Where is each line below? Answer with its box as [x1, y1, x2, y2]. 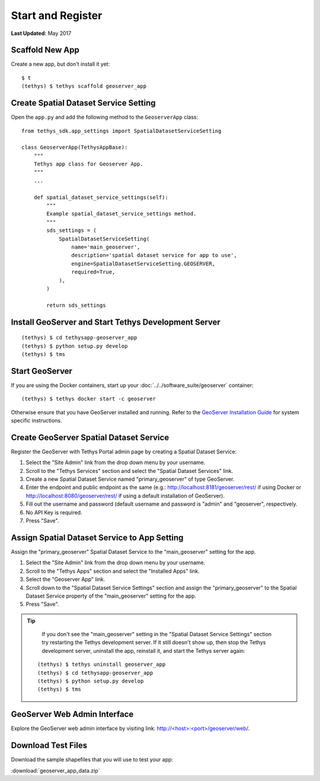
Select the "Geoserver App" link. [25, 576, 105, 583]
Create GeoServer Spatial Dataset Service [11, 432, 169, 442]
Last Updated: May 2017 [11, 30, 72, 37]
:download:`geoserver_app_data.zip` [11, 767, 100, 774]
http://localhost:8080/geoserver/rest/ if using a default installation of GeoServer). [25, 492, 225, 499]
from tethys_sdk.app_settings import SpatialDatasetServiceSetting [21, 128, 222, 134]
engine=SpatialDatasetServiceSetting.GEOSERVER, [71, 260, 216, 267]
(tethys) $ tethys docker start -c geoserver [21, 395, 156, 402]
